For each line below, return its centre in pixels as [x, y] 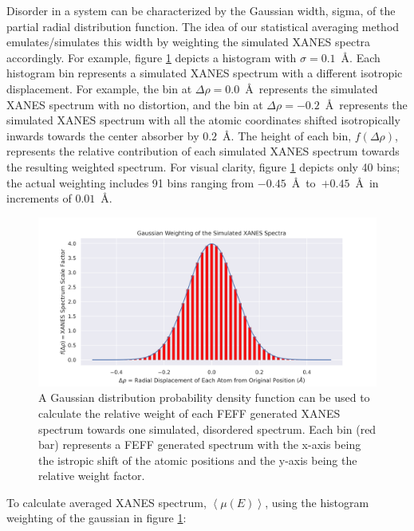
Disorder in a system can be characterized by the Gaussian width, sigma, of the [201, 10]
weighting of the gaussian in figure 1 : [97, 518]
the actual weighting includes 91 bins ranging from [130, 182]
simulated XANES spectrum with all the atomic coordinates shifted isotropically [203, 120]
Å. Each [361, 57]
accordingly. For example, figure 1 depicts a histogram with [152, 57]
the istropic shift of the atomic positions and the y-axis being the [198, 460]
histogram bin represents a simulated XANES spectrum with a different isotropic [205, 73]
